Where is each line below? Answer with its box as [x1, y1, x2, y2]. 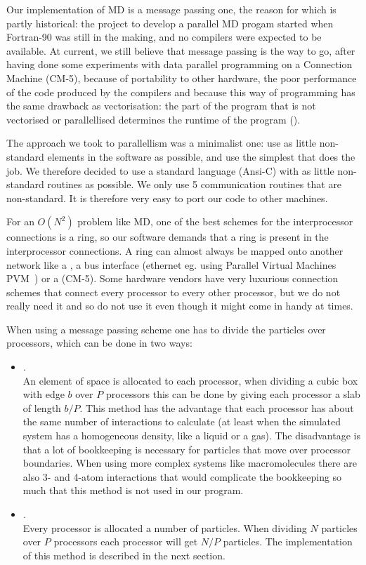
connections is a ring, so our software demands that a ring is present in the [6, 230, 329, 244]
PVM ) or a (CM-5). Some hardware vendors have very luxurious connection [6, 271, 339, 286]
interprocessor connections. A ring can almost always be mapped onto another [6, 243, 344, 258]
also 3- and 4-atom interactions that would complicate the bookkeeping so [22, 469, 342, 484]
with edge [22, 387, 65, 401]
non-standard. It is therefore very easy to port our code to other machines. [6, 190, 328, 205]
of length [22, 400, 61, 415]
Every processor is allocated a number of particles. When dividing [22, 520, 307, 535]
